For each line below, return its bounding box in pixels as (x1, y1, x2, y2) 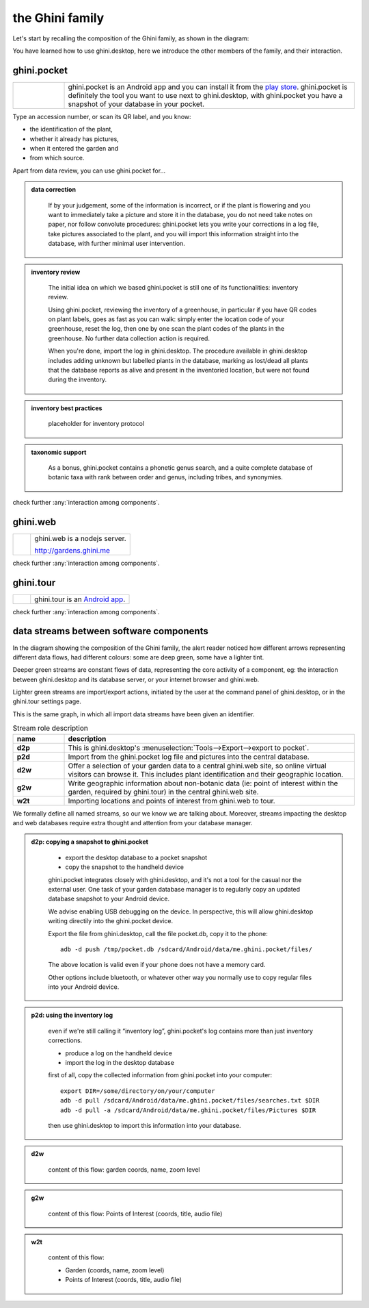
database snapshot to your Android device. (48, 894, 170, 903)
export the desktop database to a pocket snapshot (65, 853, 208, 861)
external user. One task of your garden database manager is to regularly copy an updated (48, 885, 301, 893)
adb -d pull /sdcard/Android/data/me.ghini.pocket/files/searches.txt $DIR (60, 1096, 320, 1105)
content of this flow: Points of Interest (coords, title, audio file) (48, 1209, 223, 1218)
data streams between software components (12, 625, 208, 637)
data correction (31, 186, 77, 194)
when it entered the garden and (29, 144, 119, 153)
